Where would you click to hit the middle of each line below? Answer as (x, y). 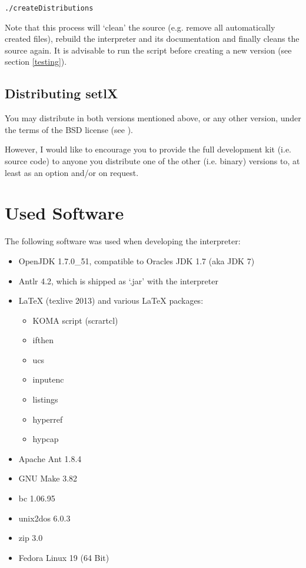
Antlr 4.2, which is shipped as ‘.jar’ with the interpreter (118, 280)
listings (45, 399)
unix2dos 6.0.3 (44, 518)
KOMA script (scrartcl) (75, 320)
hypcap (46, 439)
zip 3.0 (31, 538)
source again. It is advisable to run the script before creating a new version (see (148, 50)
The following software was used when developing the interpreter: (123, 241)
